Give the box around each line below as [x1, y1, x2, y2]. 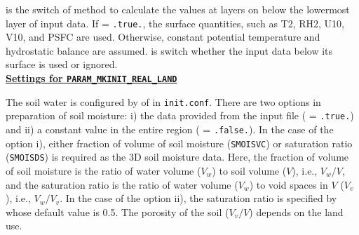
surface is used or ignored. [6, 57, 118, 72]
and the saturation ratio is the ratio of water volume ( [6, 177, 238, 192]
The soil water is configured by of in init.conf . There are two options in [6, 94, 321, 109]
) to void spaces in [249, 177, 328, 192]
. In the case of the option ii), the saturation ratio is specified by [60, 191, 337, 206]
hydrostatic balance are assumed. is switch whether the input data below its [6, 43, 333, 58]
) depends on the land [249, 204, 344, 219]
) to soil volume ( [212, 163, 287, 177]
